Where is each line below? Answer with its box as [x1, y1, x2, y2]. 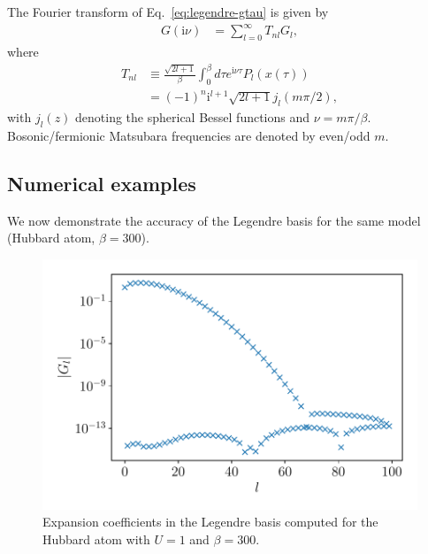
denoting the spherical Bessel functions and [75, 108, 310, 127]
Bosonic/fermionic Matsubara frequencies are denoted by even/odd [7, 126, 371, 144]
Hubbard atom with [42, 529, 150, 548]
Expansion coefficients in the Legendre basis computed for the [42, 512, 378, 531]
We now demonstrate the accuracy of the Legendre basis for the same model [7, 211, 421, 229]
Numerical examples [7, 169, 196, 196]
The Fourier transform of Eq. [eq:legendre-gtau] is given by [7, 3, 329, 20]
